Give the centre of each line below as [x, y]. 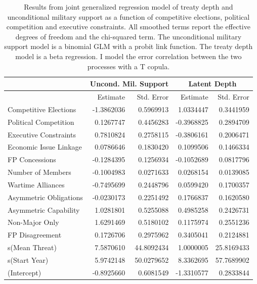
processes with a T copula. [128, 66]
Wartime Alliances [36, 184]
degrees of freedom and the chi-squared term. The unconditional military [128, 36]
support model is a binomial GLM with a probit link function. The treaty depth [128, 46]
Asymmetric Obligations [45, 197]
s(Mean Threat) [32, 247]
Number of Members [39, 172]
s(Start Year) [28, 259]
